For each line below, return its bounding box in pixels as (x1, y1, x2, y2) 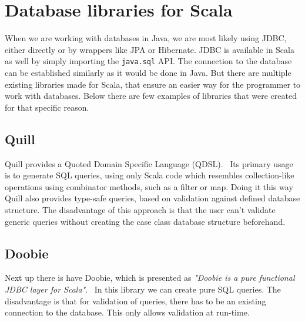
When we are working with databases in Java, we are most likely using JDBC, (5, 32, 287, 44)
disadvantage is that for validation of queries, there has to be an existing (5, 294, 266, 307)
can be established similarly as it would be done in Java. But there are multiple (5, 66, 291, 78)
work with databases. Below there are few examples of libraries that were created (5, 89, 297, 102)
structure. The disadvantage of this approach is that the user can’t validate (5, 203, 276, 215)
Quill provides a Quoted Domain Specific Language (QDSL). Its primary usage (5, 157, 293, 170)
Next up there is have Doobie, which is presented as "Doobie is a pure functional (5, 271, 295, 284)
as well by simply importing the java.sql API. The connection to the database (5, 55, 292, 67)
